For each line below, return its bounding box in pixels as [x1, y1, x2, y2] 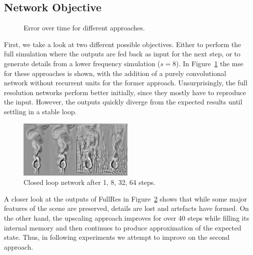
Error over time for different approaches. [24, 23, 145, 33]
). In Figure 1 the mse [176, 58, 244, 68]
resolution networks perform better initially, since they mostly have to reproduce [4, 87, 246, 97]
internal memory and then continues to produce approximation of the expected [4, 222, 242, 232]
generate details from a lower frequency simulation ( [4, 58, 160, 68]
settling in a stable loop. [4, 106, 77, 116]
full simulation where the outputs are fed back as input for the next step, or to [4, 49, 241, 59]
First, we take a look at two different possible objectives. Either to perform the [4, 39, 241, 49]
